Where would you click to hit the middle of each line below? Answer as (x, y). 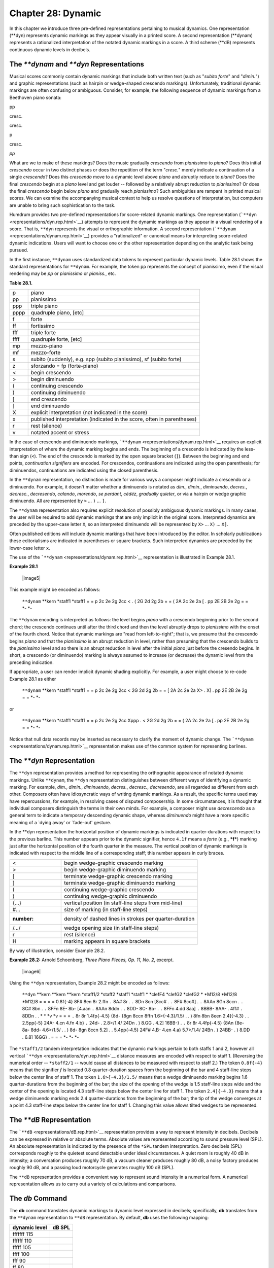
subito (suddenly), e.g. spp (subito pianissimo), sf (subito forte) (106, 359)
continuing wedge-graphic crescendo (109, 889)
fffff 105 (22, 1247)
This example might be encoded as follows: (55, 590)
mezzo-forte (46, 353)
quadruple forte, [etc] (56, 339)
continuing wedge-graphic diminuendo (111, 896)
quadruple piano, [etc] (57, 313)
